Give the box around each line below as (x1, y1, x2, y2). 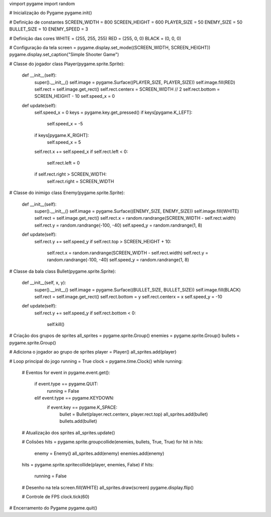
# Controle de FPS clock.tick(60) (22, 494, 90, 500)
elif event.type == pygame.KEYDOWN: (34, 395, 114, 401)
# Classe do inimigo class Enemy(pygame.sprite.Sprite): (9, 190, 125, 196)
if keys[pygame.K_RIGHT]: (34, 132, 89, 138)
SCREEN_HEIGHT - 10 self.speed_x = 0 (34, 93, 115, 99)
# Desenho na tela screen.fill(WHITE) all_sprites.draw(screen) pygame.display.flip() (22, 484, 194, 490)
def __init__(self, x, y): (22, 280, 66, 286)
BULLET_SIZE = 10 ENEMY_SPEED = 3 (9, 26, 88, 32)
